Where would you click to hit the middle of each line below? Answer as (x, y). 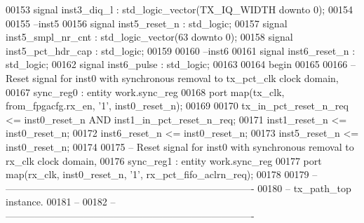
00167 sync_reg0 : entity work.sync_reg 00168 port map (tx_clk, (145, 92)
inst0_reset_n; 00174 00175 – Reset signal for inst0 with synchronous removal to (180, 146)
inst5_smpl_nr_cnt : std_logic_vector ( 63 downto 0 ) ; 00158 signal (149, 37)
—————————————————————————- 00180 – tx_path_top (178, 188)
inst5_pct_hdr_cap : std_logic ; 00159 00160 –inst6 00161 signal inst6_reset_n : (181, 50)
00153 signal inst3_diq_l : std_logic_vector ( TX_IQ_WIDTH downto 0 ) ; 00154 (179, 9)
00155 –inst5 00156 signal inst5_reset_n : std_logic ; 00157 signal (147, 23)
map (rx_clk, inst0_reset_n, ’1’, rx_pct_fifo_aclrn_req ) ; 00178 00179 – (162, 174)
